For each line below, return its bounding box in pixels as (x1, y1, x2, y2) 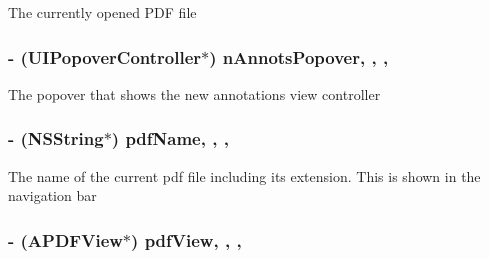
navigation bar (8, 185, 97, 206)
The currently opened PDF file (8, 2, 197, 22)
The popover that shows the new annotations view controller (8, 83, 381, 104)
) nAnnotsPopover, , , (209, 44, 389, 69)
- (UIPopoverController (8, 44, 202, 69)
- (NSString (8, 126, 104, 151)
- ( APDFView (8, 227, 123, 252)
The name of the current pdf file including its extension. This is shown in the (8, 165, 481, 186)
